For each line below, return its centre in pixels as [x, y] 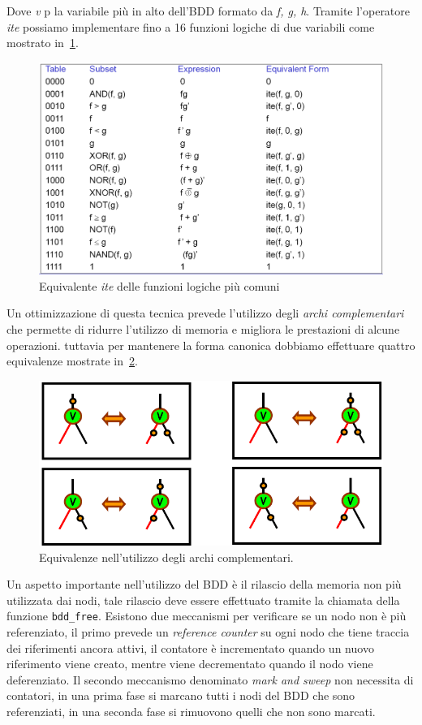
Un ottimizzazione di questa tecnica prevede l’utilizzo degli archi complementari [205, 313]
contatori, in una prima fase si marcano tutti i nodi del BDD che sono [181, 695]
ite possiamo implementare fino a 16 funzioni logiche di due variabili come [191, 26]
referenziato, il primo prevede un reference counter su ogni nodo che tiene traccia [208, 632]
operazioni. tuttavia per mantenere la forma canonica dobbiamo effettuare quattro [211, 345]
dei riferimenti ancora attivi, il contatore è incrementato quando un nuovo [190, 647]
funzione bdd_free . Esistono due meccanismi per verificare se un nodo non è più [207, 616]
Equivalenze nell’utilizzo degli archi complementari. [166, 557]
